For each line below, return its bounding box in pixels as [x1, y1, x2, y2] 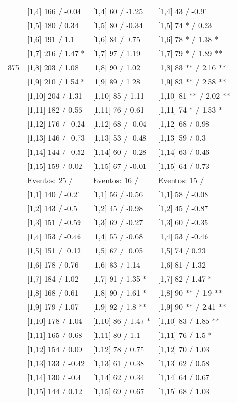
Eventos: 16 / [93, 174, 139, 185]
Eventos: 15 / [158, 174, 204, 185]
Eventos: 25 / [27, 174, 73, 185]
